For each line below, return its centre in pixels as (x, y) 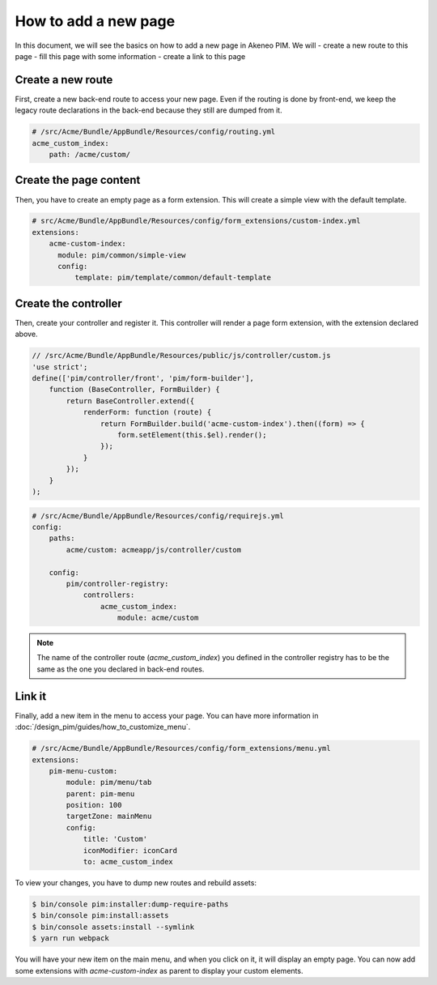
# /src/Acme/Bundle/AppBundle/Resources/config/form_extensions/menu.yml (181, 748)
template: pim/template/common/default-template (172, 278)
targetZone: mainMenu (109, 817)
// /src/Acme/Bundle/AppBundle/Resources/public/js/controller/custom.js (181, 356)
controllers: (109, 595)
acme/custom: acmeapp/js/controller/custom (154, 550)
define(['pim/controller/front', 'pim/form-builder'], (143, 378)
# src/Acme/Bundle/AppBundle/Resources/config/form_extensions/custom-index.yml (196, 221)
